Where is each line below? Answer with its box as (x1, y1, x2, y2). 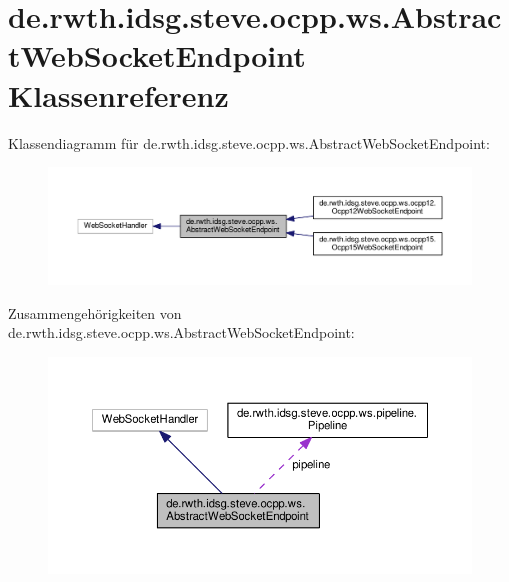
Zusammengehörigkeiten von (8, 302, 182, 323)
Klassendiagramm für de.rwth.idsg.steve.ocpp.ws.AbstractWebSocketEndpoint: (8, 132, 490, 153)
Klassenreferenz (8, 74, 229, 115)
